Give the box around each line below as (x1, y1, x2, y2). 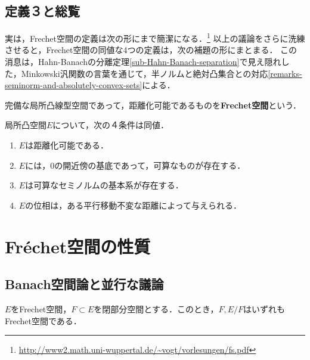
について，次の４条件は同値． (52, 119, 169, 131)
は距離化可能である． (25, 139, 109, 151)
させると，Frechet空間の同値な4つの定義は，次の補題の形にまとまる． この (5, 44, 297, 56)
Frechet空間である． (5, 314, 82, 327)
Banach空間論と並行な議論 (5, 275, 164, 293)
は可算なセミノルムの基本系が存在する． (25, 179, 184, 191)
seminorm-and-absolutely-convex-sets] (5, 79, 142, 91)
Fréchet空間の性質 (5, 234, 151, 258)
